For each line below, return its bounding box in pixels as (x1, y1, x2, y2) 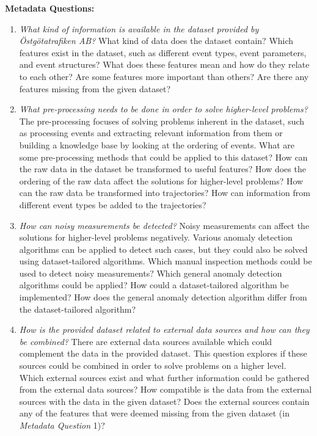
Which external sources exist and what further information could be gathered (19, 371, 310, 383)
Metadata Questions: (5, 2, 95, 14)
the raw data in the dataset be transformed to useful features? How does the (19, 162, 306, 175)
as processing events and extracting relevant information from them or (19, 126, 283, 139)
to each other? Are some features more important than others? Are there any (19, 70, 309, 82)
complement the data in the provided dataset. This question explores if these (19, 347, 307, 360)
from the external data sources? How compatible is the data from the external (19, 383, 312, 396)
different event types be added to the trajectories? (19, 198, 206, 211)
